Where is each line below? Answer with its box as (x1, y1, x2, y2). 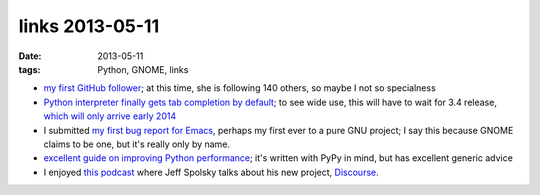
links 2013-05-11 (18, 15, 160, 37)
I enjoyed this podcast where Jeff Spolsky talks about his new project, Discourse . (43, 166, 379, 178)
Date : (18, 50, 42, 62)
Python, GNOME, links (97, 63, 189, 75)
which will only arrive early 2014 (43, 110, 177, 122)
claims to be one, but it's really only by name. (43, 138, 230, 150)
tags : (18, 63, 41, 75)
